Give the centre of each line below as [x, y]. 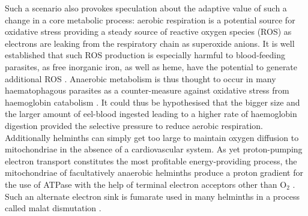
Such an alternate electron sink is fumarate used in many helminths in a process [152, 196]
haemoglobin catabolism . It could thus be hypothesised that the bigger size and [152, 102]
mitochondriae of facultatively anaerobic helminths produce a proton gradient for [154, 172]
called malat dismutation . [53, 208]
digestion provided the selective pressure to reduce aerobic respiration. [134, 125]
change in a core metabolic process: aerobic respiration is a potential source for [150, 19]
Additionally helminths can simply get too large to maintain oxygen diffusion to [152, 137]
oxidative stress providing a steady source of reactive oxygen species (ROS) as [148, 31]
